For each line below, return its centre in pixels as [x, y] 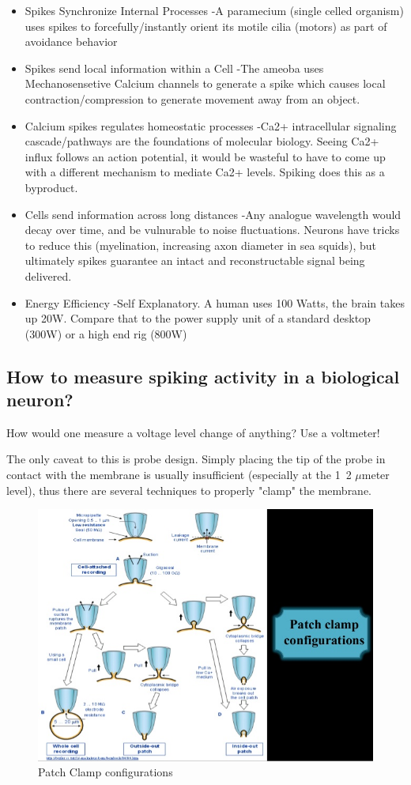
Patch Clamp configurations [106, 772]
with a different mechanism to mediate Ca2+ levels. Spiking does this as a [205, 172]
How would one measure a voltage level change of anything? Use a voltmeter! [193, 432]
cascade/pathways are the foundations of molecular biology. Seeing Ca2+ [202, 141]
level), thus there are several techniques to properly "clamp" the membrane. [189, 490]
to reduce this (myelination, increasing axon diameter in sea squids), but [201, 245]
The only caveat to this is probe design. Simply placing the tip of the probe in [196, 459]
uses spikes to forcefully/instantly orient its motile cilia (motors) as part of [206, 26]
